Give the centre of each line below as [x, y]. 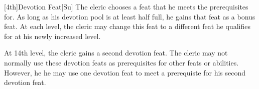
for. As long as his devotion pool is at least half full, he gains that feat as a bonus [130, 16]
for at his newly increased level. [52, 36]
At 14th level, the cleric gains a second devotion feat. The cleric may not [116, 53]
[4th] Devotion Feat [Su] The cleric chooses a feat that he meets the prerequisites [126, 6]
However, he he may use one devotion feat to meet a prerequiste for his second [125, 72]
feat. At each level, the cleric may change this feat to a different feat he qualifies [127, 26]
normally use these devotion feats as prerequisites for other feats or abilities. [121, 62]
